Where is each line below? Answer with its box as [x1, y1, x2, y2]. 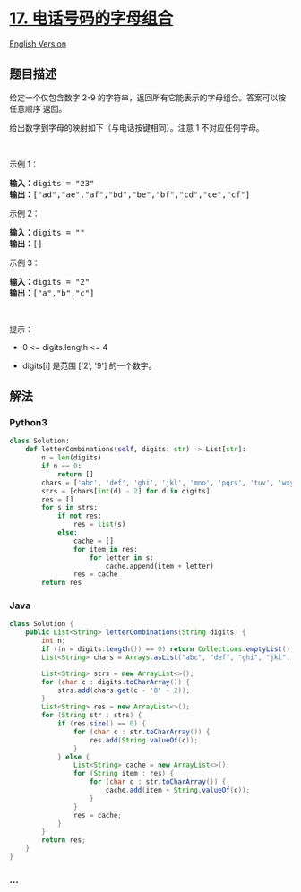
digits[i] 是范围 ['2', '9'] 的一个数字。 [21, 360, 157, 371]
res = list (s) [73, 520, 126, 529]
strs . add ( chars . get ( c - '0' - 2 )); [56, 686, 191, 695]
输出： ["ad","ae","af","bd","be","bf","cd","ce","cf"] [9, 189, 251, 200]
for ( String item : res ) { [73, 769, 175, 778]
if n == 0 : [41, 462, 82, 471]
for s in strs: [41, 503, 99, 512]
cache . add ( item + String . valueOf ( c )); [105, 785, 251, 795]
